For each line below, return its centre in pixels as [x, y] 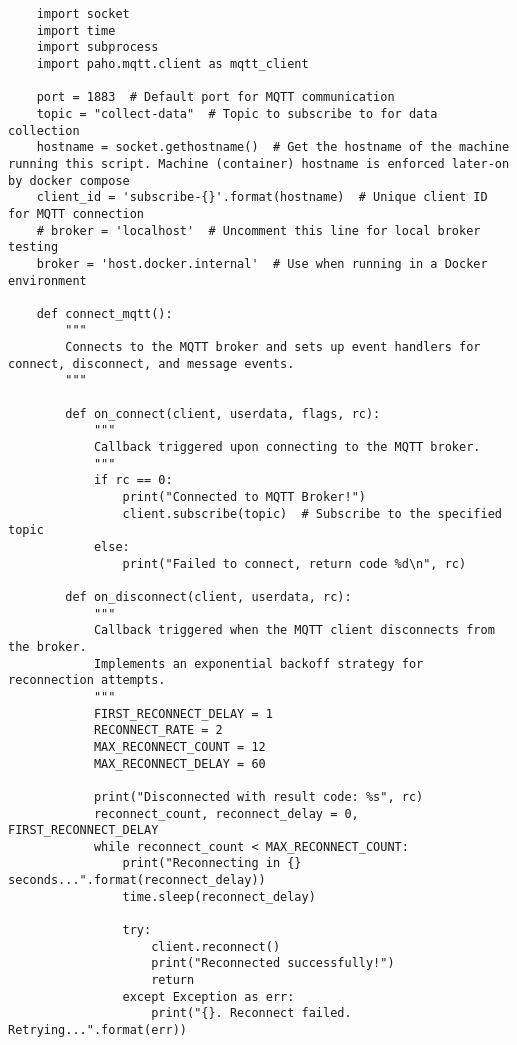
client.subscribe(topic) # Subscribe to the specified [312, 513]
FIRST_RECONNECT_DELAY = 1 [183, 713]
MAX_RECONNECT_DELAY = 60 [179, 763]
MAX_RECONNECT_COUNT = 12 [179, 746]
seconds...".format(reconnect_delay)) [137, 880]
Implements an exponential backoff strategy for [258, 663]
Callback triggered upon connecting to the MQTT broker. [287, 447]
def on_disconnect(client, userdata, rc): [208, 596]
